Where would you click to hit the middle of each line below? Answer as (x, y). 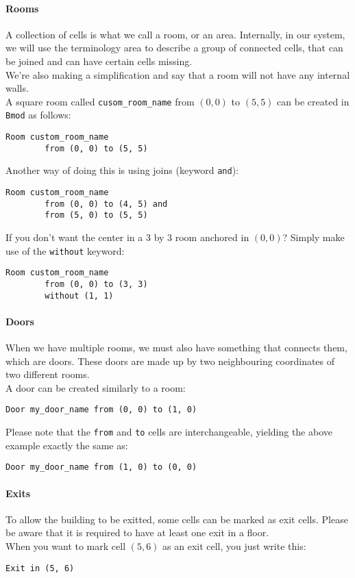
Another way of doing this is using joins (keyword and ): (122, 170)
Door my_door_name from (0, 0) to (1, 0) (101, 410)
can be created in (313, 101)
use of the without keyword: (65, 250)
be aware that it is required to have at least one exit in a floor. (137, 532)
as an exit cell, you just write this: (234, 545)
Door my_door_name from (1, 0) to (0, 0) (101, 467)
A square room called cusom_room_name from (100, 101)
